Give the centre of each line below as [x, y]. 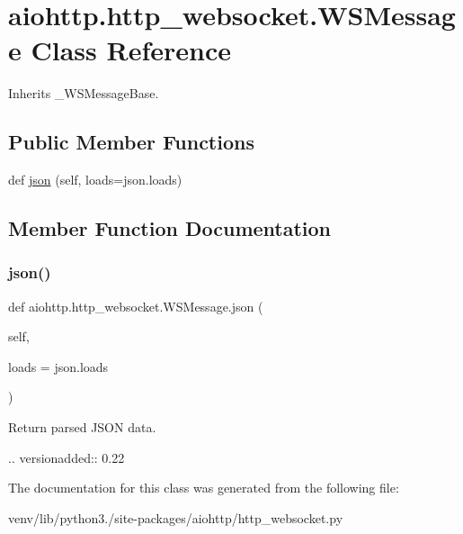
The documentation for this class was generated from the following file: [204, 488]
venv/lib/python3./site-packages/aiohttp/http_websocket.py [176, 517]
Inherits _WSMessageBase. [84, 93]
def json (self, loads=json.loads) [95, 180]
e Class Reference [120, 50]
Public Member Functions [131, 142]
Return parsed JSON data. [82, 427]
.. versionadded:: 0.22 [67, 457]
